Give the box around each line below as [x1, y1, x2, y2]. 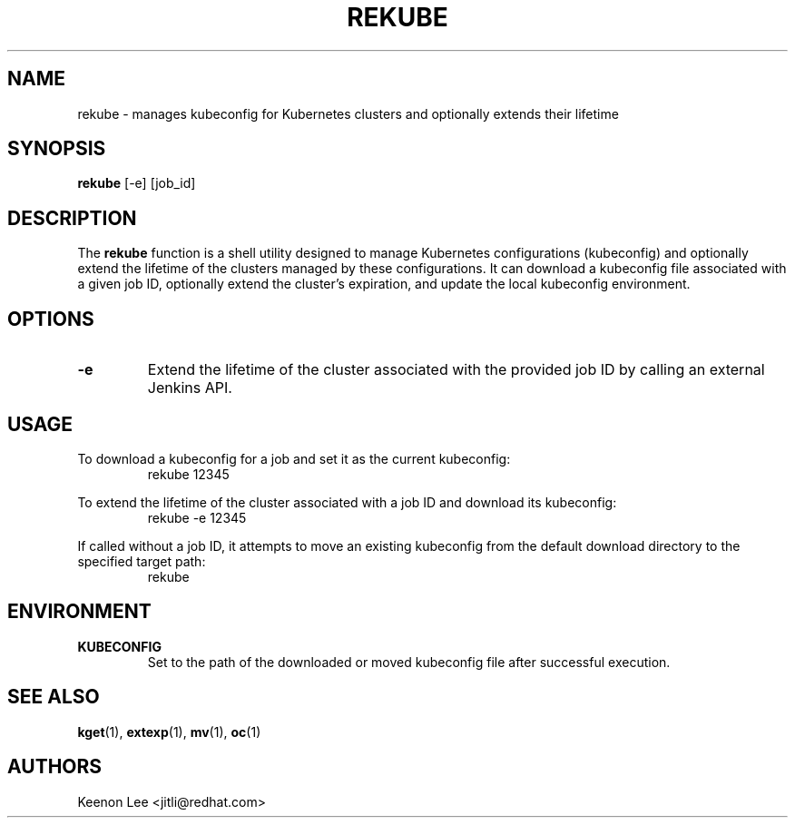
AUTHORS [7, 755, 103, 779]
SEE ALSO [7, 685, 100, 709]
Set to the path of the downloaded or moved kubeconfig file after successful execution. [147, 653, 671, 670]
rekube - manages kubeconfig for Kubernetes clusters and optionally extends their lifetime [77, 105, 619, 122]
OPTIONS [7, 307, 94, 330]
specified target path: [77, 553, 206, 569]
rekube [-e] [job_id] [77, 175, 196, 192]
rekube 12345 [147, 466, 230, 482]
